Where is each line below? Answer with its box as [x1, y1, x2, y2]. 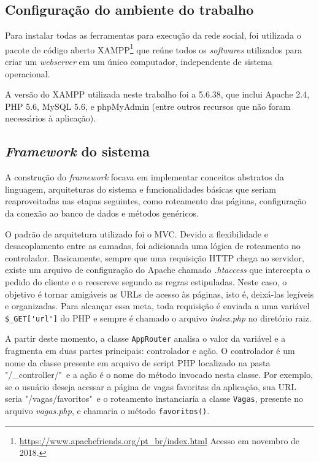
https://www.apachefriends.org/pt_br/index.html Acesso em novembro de [19, 434, 300, 447]
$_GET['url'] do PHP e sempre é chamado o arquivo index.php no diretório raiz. [5, 311, 312, 324]
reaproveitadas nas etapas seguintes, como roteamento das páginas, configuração [5, 194, 307, 207]
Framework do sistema [5, 142, 150, 161]
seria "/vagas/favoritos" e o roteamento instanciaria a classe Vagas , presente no [5, 392, 304, 405]
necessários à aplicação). [5, 112, 96, 125]
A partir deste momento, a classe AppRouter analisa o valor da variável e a [5, 332, 286, 345]
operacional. [5, 67, 50, 80]
